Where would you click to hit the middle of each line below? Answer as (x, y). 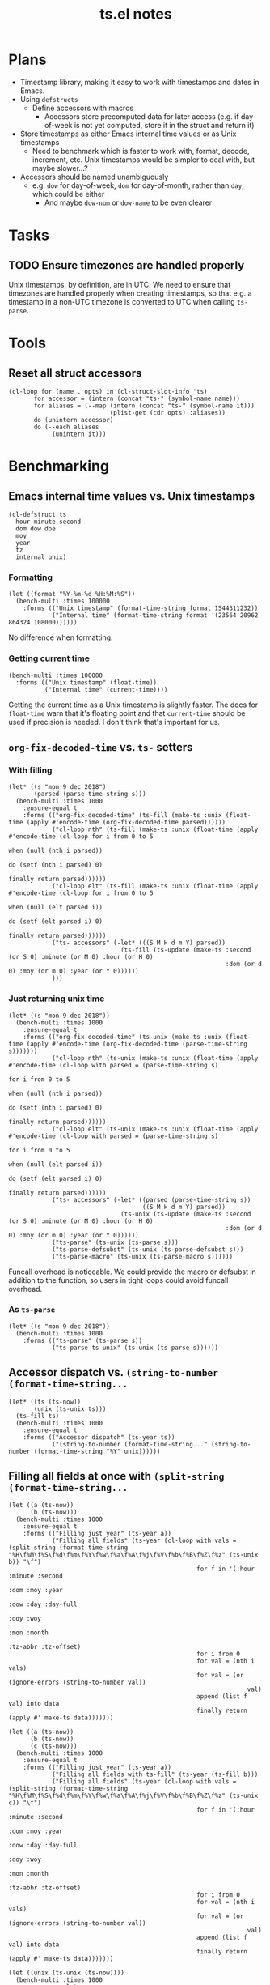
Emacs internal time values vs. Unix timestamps (132, 496)
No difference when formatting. (61, 637)
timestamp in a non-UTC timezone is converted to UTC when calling (122, 301)
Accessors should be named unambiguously (94, 177)
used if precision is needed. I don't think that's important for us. (114, 722)
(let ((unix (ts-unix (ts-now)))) (67, 1973)
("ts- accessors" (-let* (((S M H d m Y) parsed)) (139, 943)
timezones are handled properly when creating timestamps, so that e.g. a (130, 293)
